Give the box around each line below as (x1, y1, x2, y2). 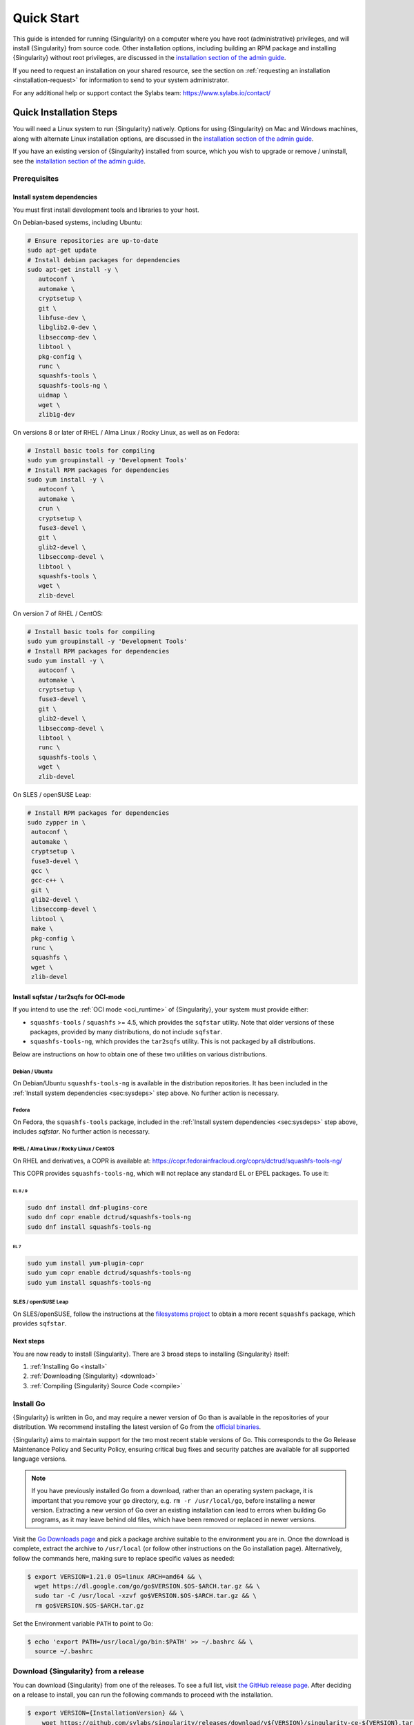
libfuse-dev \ (38, 314, 86, 322)
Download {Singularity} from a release (12, 1666, 145, 1676)
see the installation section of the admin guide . (12, 157, 146, 165)
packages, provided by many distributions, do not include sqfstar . (30, 1027, 223, 1036)
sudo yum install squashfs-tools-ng (27, 1279, 152, 1286)
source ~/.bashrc (34, 1648, 93, 1655)
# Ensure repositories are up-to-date (27, 237, 159, 244)
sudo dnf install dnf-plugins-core (27, 1203, 148, 1211)
